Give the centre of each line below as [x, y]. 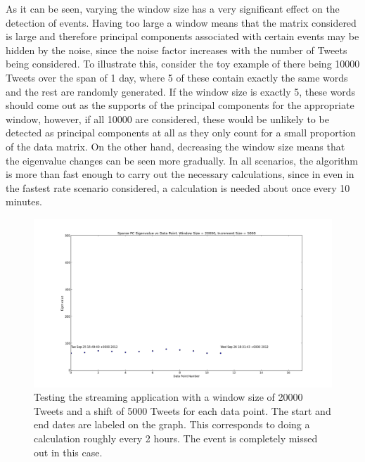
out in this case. [68, 452]
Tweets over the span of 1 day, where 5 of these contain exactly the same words [177, 77]
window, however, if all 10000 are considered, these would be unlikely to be [167, 118]
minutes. [24, 201]
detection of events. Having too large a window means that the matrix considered [181, 22]
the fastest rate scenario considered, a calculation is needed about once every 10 [178, 187]
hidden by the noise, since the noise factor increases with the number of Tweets [177, 50]
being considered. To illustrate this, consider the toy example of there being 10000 [183, 64]
